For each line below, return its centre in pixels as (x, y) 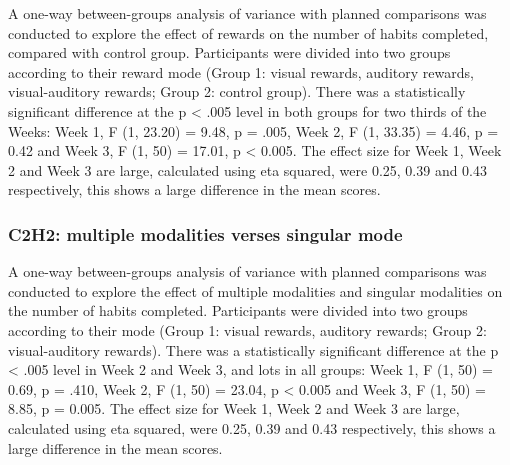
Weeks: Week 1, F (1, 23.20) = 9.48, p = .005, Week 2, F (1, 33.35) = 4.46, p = (253, 130)
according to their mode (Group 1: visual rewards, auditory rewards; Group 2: (247, 329)
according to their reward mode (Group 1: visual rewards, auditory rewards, (241, 71)
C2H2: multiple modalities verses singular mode (205, 233)
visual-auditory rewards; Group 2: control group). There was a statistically (237, 91)
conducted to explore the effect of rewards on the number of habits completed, (248, 32)
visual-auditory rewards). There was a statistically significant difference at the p (253, 349)
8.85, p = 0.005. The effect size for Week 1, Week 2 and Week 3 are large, (234, 408)
